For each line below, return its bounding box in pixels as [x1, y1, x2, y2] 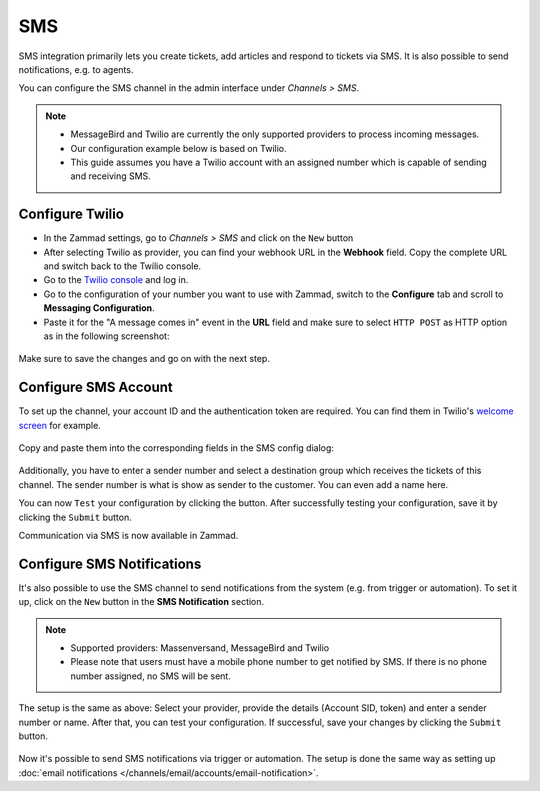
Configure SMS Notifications [18, 555, 202, 572]
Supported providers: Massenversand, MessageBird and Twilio [70, 642, 330, 654]
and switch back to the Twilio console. [43, 260, 202, 272]
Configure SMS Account [18, 379, 174, 396]
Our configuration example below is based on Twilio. [70, 142, 287, 154]
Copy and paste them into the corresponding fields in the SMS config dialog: [18, 442, 335, 454]
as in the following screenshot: [43, 330, 170, 342]
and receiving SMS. [70, 170, 152, 182]
